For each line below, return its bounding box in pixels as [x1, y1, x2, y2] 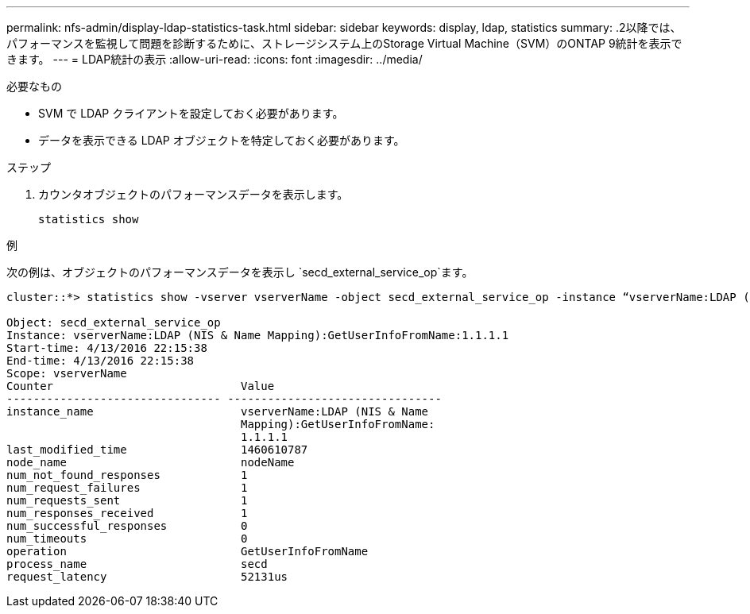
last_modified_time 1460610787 [6, 443, 308, 456]
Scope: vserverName [6, 367, 127, 380]
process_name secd [6, 558, 268, 570]
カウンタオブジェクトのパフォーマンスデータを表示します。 [38, 187, 349, 201]
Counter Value [6, 380, 275, 392]
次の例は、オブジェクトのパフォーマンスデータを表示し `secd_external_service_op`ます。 [6, 265, 474, 279]
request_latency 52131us [6, 570, 288, 583]
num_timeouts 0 [6, 532, 248, 545]
